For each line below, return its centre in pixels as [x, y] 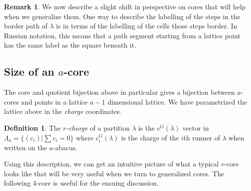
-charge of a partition [98, 127]
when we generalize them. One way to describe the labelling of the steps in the [122, 16]
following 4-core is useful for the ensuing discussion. [81, 183]
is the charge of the [150, 137]
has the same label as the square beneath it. [70, 45]
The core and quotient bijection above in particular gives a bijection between [120, 92]
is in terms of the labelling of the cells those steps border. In [147, 26]
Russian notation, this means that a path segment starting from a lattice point [122, 35]
